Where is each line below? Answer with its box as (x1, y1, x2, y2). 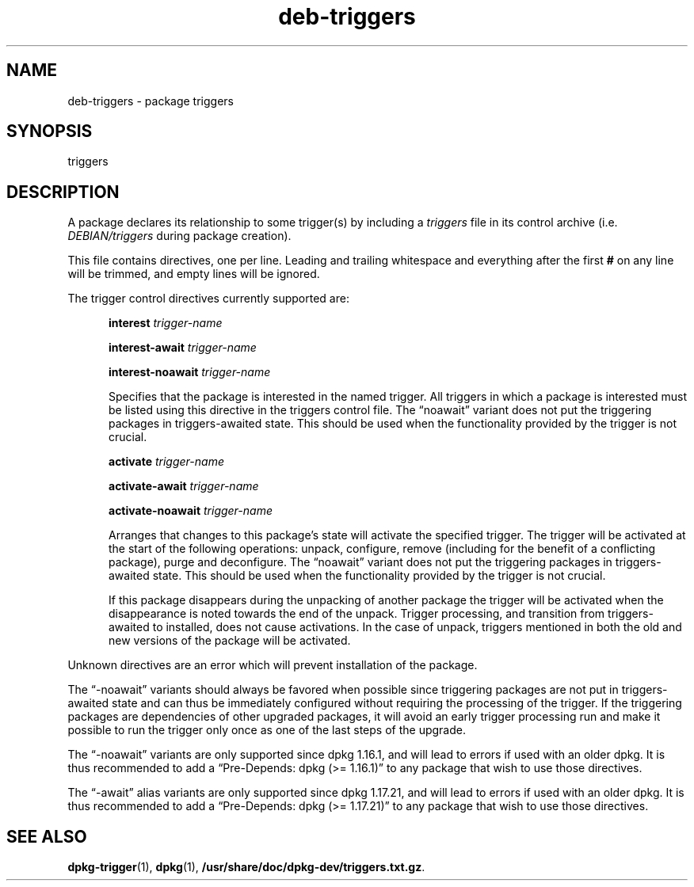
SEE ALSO (6, 826, 87, 847)
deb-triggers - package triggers (67, 93, 234, 108)
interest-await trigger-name (109, 341, 257, 355)
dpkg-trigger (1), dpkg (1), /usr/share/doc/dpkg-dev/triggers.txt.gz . (67, 860, 425, 874)
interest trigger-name (109, 316, 223, 330)
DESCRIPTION (6, 181, 120, 202)
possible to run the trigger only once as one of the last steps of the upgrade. (67, 723, 466, 737)
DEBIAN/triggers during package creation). (67, 229, 292, 243)
